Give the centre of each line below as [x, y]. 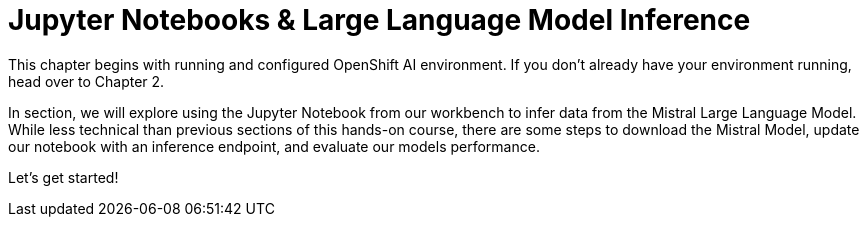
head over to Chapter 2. [86, 81]
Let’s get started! [63, 177]
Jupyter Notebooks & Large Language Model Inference [379, 20]
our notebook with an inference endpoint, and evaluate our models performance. [274, 146]
